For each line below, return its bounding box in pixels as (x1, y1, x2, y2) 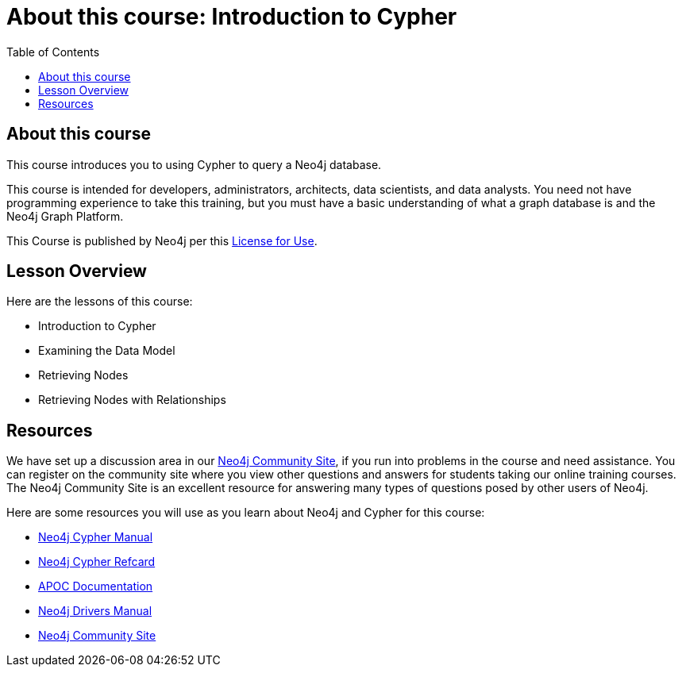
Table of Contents (6, 44, 100, 59)
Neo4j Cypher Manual (38, 530, 153, 544)
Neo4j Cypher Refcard (38, 555, 156, 569)
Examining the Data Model (38, 344, 175, 358)
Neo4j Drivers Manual (38, 604, 152, 618)
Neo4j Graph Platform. (6, 209, 124, 223)
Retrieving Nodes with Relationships (38, 393, 226, 407)
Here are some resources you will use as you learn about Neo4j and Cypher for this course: (6, 506, 485, 520)
